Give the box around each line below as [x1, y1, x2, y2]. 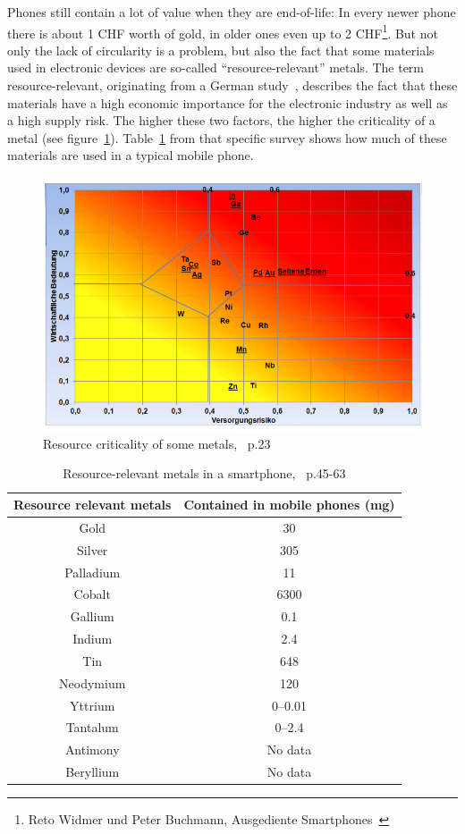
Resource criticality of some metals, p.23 [43, 434, 271, 452]
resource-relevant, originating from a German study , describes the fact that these [7, 76, 458, 95]
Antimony [64, 740, 120, 759]
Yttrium [70, 695, 115, 714]
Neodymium [59, 673, 126, 692]
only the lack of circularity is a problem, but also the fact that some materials [7, 40, 435, 59]
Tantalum [65, 718, 119, 737]
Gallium [70, 607, 114, 626]
